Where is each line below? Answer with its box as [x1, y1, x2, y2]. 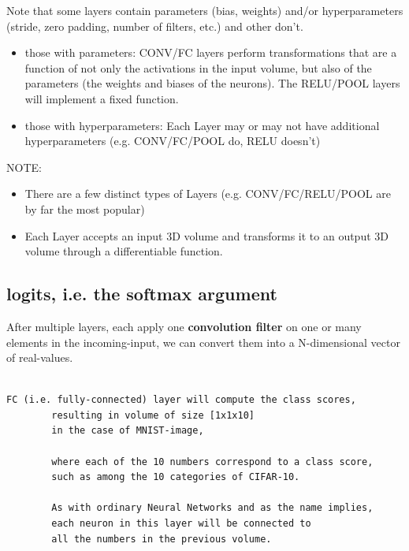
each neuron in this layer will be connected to [51, 518, 311, 530]
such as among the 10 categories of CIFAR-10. [51, 471, 300, 483]
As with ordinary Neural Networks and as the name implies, [51, 502, 374, 514]
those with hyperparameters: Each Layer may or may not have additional [24, 117, 380, 133]
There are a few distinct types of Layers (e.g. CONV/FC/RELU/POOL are [24, 185, 391, 202]
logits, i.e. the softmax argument [6, 281, 277, 306]
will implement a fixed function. [24, 90, 179, 106]
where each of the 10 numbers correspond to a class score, [51, 456, 374, 467]
